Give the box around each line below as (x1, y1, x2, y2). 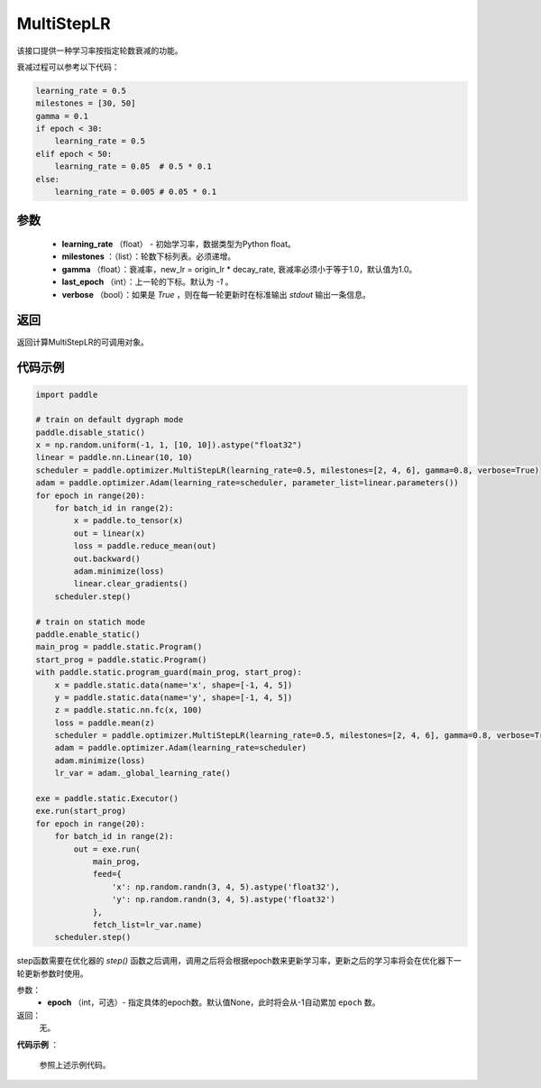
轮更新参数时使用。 (16, 968, 88, 979)
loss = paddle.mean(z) (54, 717, 155, 728)
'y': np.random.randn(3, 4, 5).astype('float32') (111, 894, 335, 905)
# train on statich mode (35, 616, 146, 627)
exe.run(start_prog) (35, 806, 126, 816)
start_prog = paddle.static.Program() (35, 654, 207, 665)
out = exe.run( (73, 844, 142, 854)
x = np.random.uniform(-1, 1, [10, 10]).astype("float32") (35, 440, 302, 450)
